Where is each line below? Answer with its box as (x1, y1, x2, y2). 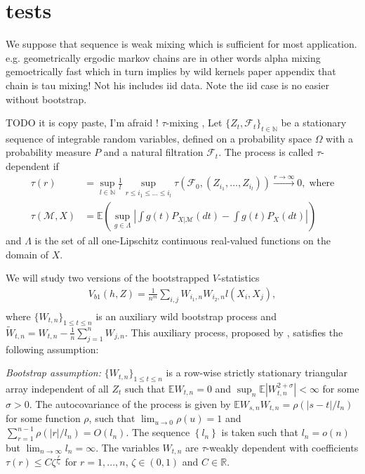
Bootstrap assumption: (6, 365, 101, 380)
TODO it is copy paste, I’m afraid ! (6, 115, 159, 130)
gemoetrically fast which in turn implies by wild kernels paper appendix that (6, 64, 336, 79)
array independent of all (6, 381, 109, 395)
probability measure (6, 145, 91, 159)
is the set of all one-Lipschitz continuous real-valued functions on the (34, 233, 331, 248)
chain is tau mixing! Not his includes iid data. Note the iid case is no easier (6, 77, 329, 92)
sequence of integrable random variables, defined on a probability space (6, 131, 312, 145)
